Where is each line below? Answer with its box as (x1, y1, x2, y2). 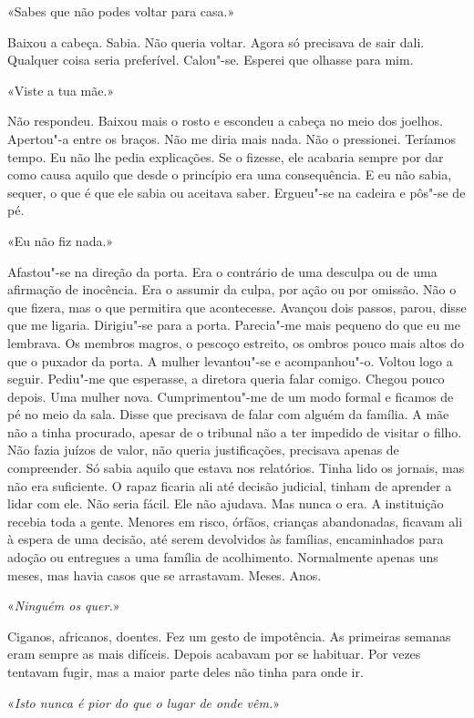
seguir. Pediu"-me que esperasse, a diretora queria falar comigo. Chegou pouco (7, 369, 445, 388)
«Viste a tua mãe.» (7, 80, 115, 99)
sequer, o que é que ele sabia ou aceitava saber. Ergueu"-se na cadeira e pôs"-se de (7, 182, 466, 201)
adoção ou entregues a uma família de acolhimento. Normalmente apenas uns (7, 548, 438, 567)
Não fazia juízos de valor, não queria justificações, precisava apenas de (7, 440, 399, 459)
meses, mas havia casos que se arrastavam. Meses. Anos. (7, 565, 322, 584)
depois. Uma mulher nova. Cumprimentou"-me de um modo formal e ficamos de (7, 386, 454, 405)
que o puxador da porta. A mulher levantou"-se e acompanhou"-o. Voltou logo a (7, 351, 453, 370)
